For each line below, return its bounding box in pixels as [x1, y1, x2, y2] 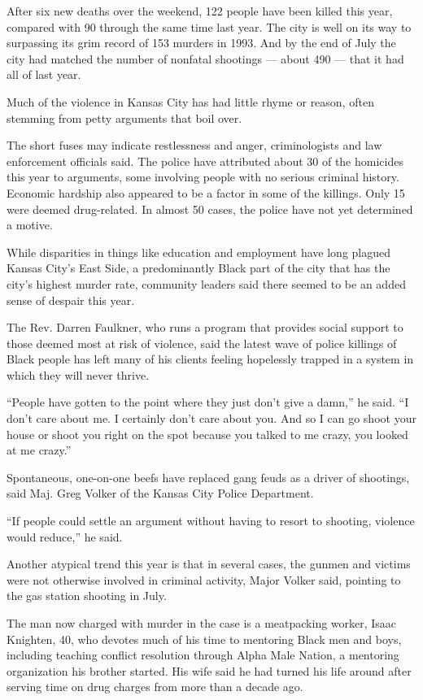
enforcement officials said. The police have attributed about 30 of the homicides [7, 152, 403, 169]
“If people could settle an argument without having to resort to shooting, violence [7, 512, 415, 529]
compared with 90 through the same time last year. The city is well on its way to [7, 18, 412, 35]
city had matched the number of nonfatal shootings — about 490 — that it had [7, 50, 404, 67]
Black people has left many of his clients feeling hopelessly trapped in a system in [7, 350, 414, 367]
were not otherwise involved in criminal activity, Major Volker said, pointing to [7, 571, 401, 588]
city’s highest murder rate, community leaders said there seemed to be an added [7, 275, 406, 292]
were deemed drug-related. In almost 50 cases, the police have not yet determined [7, 200, 413, 217]
